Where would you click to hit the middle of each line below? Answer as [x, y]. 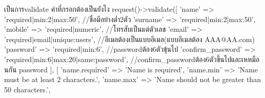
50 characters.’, [27, 89]
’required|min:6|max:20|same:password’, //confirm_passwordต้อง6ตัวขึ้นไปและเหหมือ [132, 59]
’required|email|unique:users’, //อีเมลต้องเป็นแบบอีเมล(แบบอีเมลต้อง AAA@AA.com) [129, 39]
